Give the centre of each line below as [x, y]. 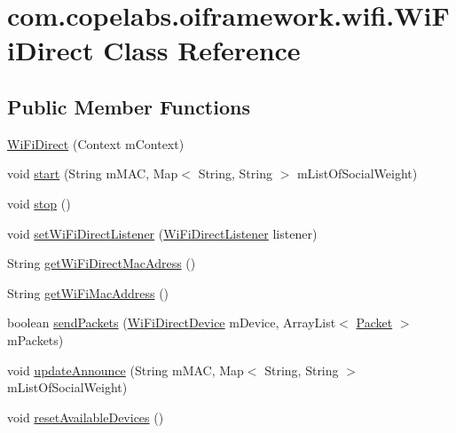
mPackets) [35, 339]
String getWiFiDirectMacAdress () [102, 263]
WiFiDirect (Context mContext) [96, 143]
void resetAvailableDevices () [86, 417]
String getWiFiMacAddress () [88, 292]
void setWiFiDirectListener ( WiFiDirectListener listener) [162, 233]
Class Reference [202, 50]
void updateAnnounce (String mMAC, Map [126, 370]
